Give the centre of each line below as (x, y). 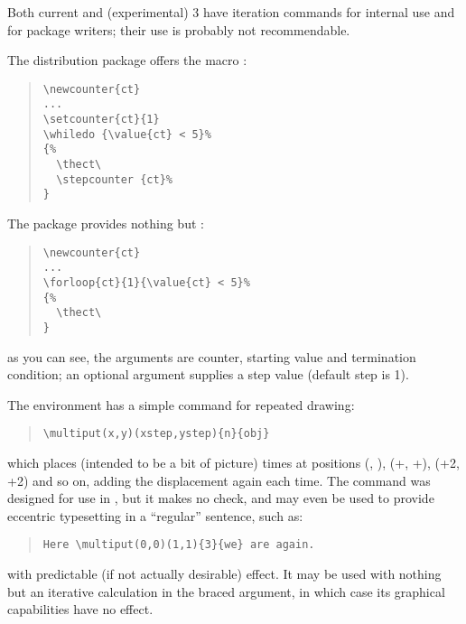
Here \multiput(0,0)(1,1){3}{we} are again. (179, 545)
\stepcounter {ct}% (114, 179)
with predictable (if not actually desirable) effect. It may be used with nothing (224, 574)
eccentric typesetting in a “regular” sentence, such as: (155, 515)
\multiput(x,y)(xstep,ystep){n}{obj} (156, 434)
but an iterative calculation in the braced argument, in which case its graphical (226, 591)
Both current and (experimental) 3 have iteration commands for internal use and (231, 12)
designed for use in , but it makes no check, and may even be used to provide (221, 498)
